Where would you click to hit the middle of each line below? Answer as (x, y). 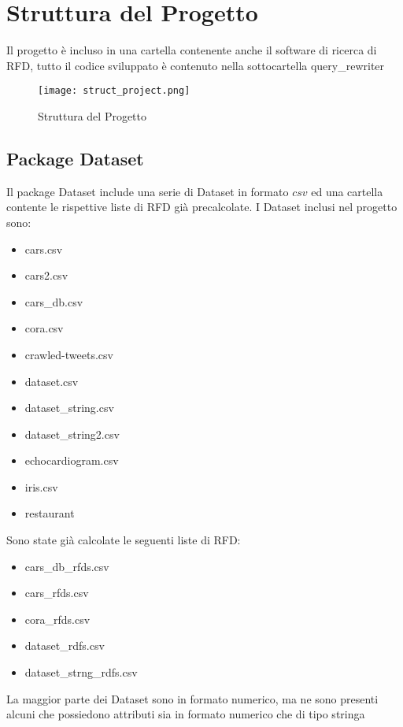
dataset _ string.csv (69, 408)
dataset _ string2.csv (72, 434)
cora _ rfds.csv (57, 619)
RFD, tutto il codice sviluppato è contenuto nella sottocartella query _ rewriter (196, 65)
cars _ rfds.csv (57, 593)
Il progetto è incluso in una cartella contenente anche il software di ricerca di (192, 50)
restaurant (50, 513)
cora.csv (44, 328)
